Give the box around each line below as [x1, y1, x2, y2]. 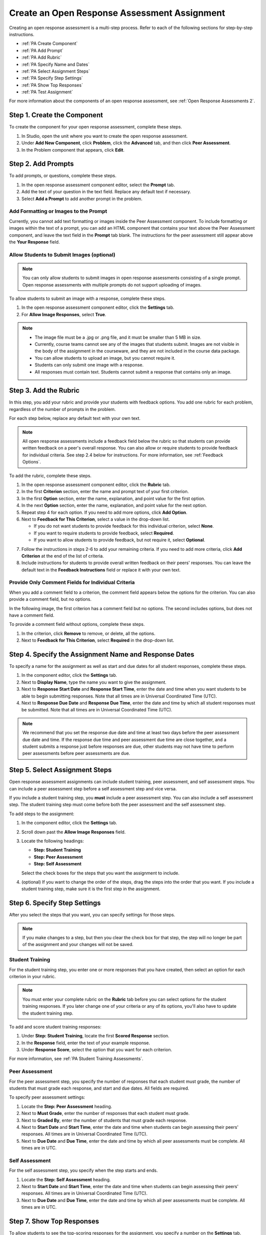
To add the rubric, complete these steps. [9, 472, 92, 479]
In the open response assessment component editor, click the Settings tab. [21, 304, 174, 311]
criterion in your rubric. [9, 973, 56, 979]
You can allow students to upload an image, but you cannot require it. [34, 355, 176, 361]
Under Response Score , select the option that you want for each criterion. [21, 1047, 172, 1053]
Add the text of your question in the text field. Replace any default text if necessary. [21, 189, 192, 195]
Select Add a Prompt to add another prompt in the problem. [21, 196, 143, 202]
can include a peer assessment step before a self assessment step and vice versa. [9, 785, 177, 791]
